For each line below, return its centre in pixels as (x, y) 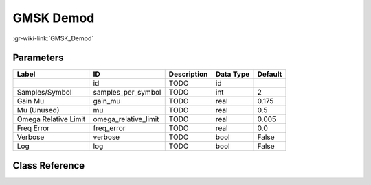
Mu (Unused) (38, 110)
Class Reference (49, 165)
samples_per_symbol (127, 92)
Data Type (233, 74)
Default (270, 74)
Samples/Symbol (44, 92)
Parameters (38, 58)
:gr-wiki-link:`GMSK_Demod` (53, 38)
